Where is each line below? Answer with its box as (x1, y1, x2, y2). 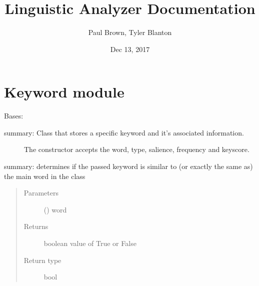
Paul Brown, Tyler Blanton (88, 27, 172, 37)
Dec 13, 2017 (110, 43, 150, 54)
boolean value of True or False (43, 238, 136, 248)
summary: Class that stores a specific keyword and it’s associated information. (4, 127, 244, 137)
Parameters (23, 187, 58, 198)
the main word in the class (4, 170, 85, 181)
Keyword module (4, 81, 124, 102)
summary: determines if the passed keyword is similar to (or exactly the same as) (4, 161, 253, 171)
